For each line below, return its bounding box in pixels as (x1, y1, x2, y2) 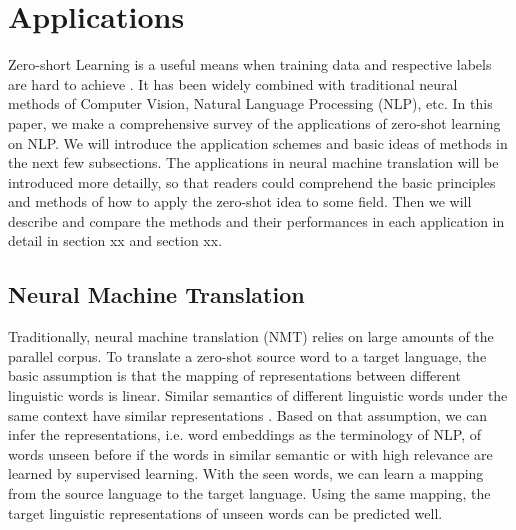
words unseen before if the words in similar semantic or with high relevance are (8, 443, 493, 464)
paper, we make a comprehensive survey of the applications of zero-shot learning (8, 112, 501, 133)
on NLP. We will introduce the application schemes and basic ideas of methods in (8, 132, 508, 153)
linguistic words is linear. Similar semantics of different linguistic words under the (8, 385, 508, 406)
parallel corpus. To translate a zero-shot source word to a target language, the (8, 345, 487, 366)
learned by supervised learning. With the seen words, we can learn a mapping (8, 463, 484, 484)
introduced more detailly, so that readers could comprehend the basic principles (8, 171, 496, 192)
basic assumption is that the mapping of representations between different (8, 365, 461, 386)
